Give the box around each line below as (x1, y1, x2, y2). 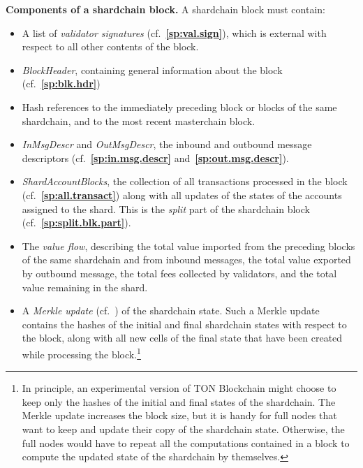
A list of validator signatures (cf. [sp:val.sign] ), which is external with (22, 25, 327, 40)
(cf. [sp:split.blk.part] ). (22, 215, 131, 230)
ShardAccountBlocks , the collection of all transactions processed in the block (22, 174, 348, 189)
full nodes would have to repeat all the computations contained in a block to (22, 435, 350, 450)
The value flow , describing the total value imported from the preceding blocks (22, 238, 355, 253)
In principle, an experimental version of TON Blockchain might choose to (22, 381, 336, 395)
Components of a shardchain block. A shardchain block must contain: (6, 2, 325, 16)
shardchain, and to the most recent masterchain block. (22, 113, 255, 128)
